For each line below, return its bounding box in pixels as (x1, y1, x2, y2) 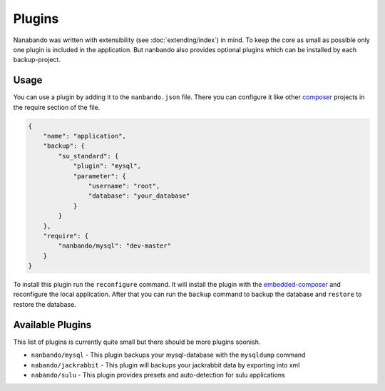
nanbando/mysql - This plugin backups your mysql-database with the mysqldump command (31, 350, 306, 360)
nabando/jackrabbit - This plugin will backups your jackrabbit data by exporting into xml (31, 360, 300, 369)
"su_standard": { (58, 152, 119, 160)
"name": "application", (43, 132, 126, 140)
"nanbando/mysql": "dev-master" (58, 242, 171, 250)
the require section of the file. (13, 103, 101, 111)
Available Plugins (13, 318, 92, 331)
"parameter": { (73, 172, 126, 180)
